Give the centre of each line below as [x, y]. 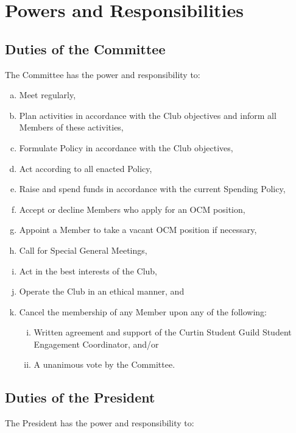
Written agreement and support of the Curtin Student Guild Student [163, 332]
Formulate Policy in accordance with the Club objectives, [126, 147]
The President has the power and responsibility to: [100, 423]
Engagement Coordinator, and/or [96, 344]
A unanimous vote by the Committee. [104, 364]
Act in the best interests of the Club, [88, 270]
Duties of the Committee [85, 48]
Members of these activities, [71, 127]
